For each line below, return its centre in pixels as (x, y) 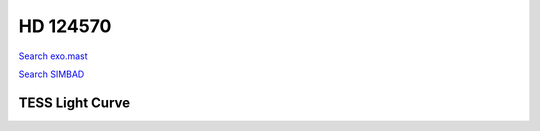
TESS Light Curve (74, 102)
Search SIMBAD (51, 74)
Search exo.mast (53, 56)
